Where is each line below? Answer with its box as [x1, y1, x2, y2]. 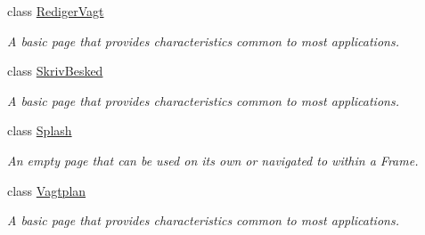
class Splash [7, 121, 72, 140]
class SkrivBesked [7, 61, 103, 80]
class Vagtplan [7, 181, 86, 199]
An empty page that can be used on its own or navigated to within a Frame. [7, 150, 419, 169]
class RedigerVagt [7, 2, 104, 20]
